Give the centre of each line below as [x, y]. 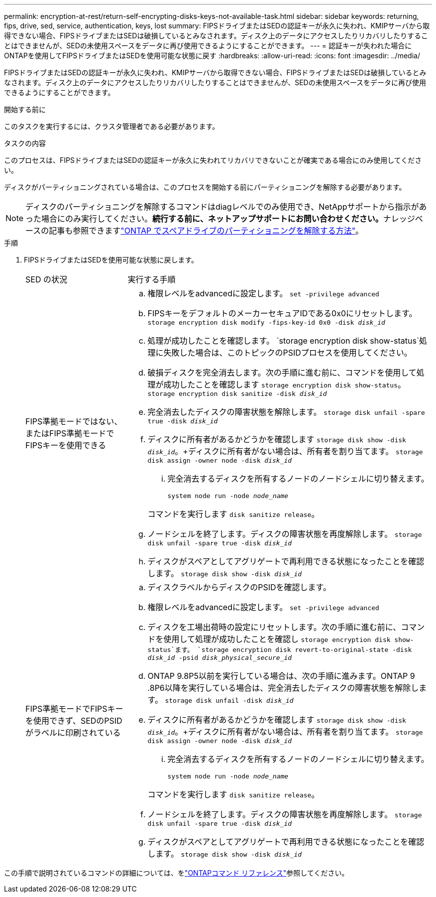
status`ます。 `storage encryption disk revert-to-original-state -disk [280, 650]
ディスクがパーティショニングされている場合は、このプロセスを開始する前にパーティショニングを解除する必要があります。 [205, 187]
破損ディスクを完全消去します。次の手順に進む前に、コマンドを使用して [282, 373]
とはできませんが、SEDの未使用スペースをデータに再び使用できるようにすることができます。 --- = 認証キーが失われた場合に [208, 46]
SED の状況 [46, 279]
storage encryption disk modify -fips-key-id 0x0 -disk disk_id [266, 322]
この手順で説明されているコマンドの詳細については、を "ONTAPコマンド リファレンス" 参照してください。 [176, 873]
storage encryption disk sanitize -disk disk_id [237, 394]
